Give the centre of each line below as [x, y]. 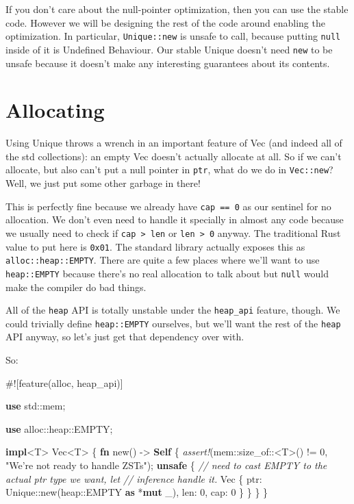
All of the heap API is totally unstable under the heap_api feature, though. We [173, 310]
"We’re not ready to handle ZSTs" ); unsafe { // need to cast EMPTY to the [166, 465]
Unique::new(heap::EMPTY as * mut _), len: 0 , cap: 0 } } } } [137, 492]
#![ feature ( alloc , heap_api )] [64, 382]
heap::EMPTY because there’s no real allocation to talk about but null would [167, 273]
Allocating [55, 110]
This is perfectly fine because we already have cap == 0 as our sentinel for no [168, 206]
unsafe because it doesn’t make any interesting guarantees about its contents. [168, 63]
